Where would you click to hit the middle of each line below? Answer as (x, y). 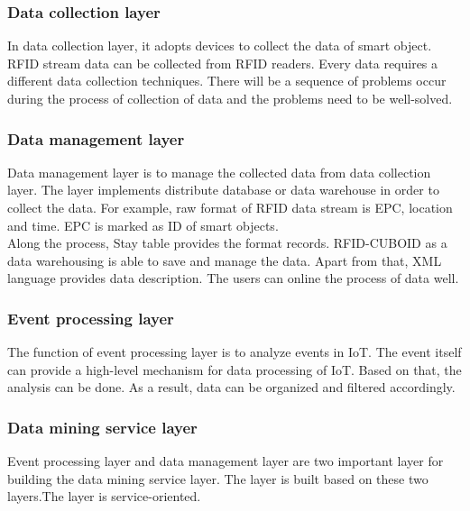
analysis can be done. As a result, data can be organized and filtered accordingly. (231, 387)
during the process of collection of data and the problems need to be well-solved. (230, 98)
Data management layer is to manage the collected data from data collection (219, 172)
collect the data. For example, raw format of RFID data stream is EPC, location (230, 207)
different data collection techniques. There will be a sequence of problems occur (227, 81)
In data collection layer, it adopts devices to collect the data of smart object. (220, 46)
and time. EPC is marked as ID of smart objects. (143, 225)
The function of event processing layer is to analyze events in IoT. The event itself (235, 352)
